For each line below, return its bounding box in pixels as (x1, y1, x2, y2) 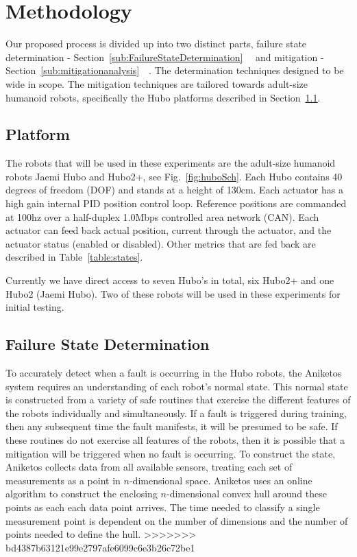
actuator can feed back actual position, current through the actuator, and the (5, 223, 332, 237)
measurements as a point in (5, 473, 121, 487)
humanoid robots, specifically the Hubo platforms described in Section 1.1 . (5, 90, 321, 104)
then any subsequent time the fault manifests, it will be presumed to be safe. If (5, 419, 338, 434)
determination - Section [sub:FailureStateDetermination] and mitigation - (5, 49, 324, 64)
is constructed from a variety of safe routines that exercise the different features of (5, 392, 351, 407)
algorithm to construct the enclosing (5, 486, 158, 501)
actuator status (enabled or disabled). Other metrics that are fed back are (5, 236, 316, 250)
